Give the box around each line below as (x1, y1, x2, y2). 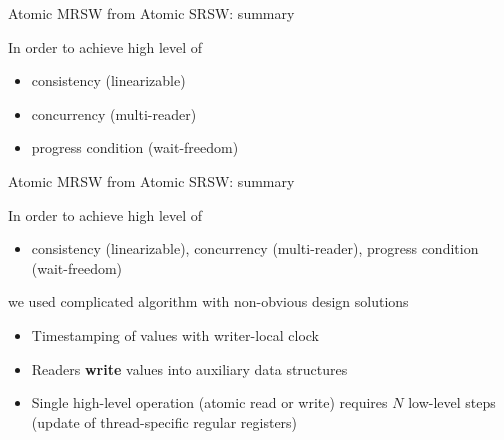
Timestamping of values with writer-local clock (31, 324, 320, 345)
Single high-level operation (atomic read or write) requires (31, 392, 388, 413)
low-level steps (408, 392, 496, 413)
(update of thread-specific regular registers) (31, 411, 298, 432)
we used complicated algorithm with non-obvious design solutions (8, 291, 409, 312)
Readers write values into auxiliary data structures (31, 358, 348, 379)
